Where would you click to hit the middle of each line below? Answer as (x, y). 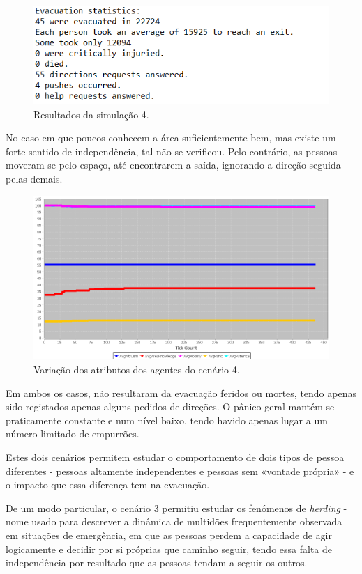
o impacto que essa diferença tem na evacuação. (108, 484)
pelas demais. (34, 179)
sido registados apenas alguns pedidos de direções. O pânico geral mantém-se (170, 406)
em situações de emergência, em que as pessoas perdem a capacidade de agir (169, 535)
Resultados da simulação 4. (91, 114)
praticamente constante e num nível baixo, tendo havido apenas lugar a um (167, 420)
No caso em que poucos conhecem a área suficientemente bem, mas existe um (171, 138)
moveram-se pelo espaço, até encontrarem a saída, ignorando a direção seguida (173, 165)
